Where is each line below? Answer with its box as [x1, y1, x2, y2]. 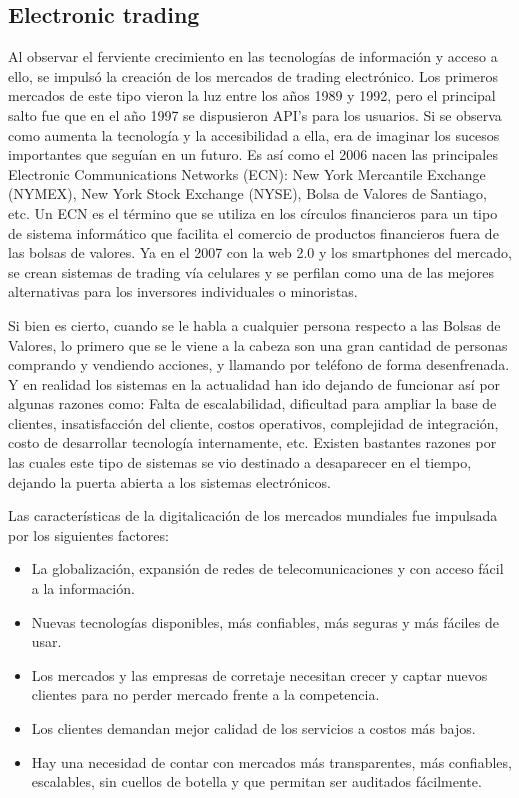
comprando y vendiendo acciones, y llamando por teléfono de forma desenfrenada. [8, 354, 510, 375]
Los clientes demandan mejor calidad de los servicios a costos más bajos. [31, 718, 476, 739]
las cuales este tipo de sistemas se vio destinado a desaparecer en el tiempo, [8, 452, 472, 473]
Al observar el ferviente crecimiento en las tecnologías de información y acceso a [8, 46, 498, 67]
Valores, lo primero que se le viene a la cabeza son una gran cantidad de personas [8, 334, 508, 355]
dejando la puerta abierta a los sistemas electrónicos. [8, 471, 331, 492]
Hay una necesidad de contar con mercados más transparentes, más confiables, [31, 751, 512, 772]
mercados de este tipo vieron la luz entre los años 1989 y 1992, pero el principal [8, 85, 496, 106]
